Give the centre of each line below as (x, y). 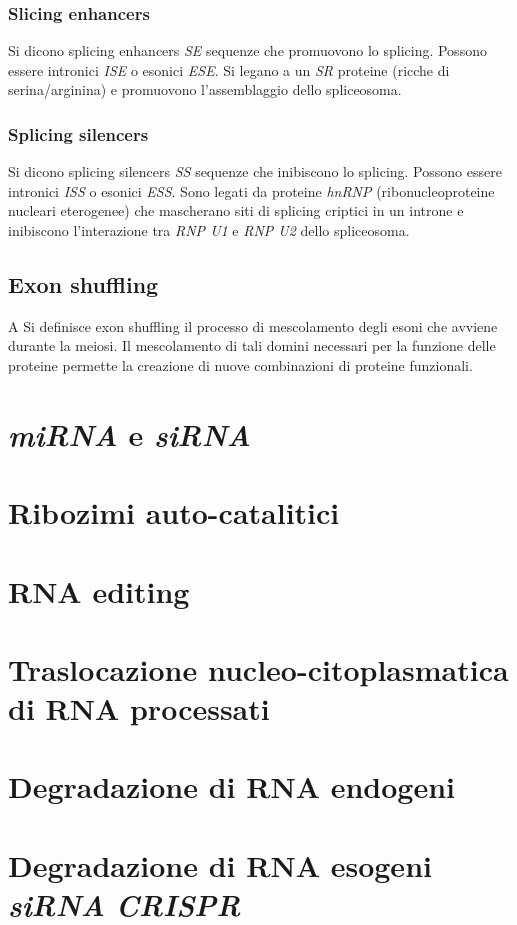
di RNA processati (139, 708)
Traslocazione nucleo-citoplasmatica (258, 668)
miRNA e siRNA (130, 434)
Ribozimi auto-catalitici (174, 512)
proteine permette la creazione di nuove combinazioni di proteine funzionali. (240, 364)
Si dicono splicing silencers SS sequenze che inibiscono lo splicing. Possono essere (255, 171)
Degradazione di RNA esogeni (220, 864)
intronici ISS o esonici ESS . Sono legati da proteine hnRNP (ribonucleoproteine (251, 190)
